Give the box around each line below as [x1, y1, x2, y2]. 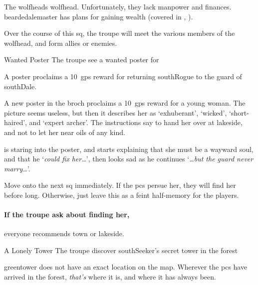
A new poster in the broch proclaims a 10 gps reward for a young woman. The [4, 98, 246, 108]
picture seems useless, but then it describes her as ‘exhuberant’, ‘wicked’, [4, 107, 227, 118]
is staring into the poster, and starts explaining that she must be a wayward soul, [4, 143, 254, 154]
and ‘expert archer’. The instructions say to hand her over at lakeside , [29, 117, 243, 128]
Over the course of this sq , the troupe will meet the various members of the [4, 28, 235, 38]
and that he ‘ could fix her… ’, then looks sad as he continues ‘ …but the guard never [4, 153, 254, 164]
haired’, [4, 117, 27, 128]
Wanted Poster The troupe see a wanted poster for [4, 54, 159, 65]
